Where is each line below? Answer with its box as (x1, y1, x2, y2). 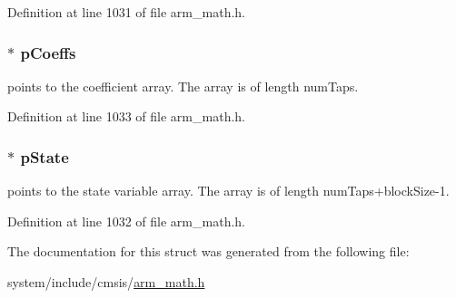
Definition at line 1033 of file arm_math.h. (7, 107, 245, 126)
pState (20, 145, 69, 168)
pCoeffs (20, 41, 76, 63)
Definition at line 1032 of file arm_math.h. (7, 211, 245, 230)
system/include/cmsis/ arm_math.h (7, 273, 205, 291)
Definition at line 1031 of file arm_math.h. (7, 3, 245, 21)
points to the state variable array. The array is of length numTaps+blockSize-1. (7, 181, 450, 200)
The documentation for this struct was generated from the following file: (7, 242, 410, 261)
